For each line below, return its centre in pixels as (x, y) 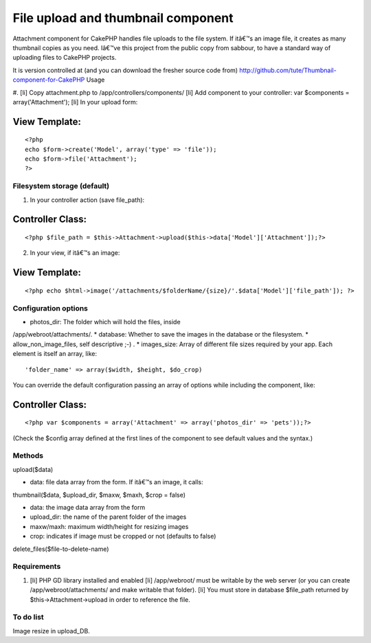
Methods (28, 455)
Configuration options (50, 308)
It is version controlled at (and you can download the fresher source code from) (125, 70)
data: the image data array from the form (88, 508)
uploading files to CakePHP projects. (65, 58)
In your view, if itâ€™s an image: (75, 253)
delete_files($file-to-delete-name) (61, 549)
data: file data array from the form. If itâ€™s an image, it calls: (117, 482)
